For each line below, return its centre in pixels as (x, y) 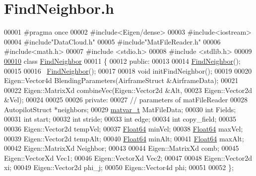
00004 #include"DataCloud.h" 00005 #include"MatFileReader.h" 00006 (112, 41)
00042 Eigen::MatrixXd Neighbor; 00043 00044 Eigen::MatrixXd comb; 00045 (122, 148)
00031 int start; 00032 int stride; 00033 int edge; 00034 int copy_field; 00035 (120, 119)
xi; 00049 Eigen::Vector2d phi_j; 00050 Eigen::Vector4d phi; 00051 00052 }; (119, 167)
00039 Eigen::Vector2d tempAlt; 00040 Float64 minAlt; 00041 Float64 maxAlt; (124, 138)
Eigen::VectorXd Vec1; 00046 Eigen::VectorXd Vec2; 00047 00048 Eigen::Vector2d (128, 157)
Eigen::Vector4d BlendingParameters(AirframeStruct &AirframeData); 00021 (121, 80)
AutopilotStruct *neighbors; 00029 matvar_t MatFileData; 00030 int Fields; (120, 109)
